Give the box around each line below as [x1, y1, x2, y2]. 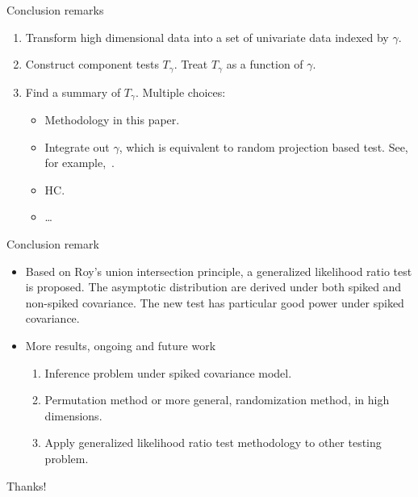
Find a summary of [25, 83, 121, 100]
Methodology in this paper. [44, 111, 180, 128]
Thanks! [6, 477, 47, 494]
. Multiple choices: [135, 83, 226, 100]
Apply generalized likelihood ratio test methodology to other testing [44, 434, 382, 451]
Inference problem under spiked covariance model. [44, 364, 292, 381]
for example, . [44, 154, 115, 171]
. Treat [173, 56, 208, 73]
